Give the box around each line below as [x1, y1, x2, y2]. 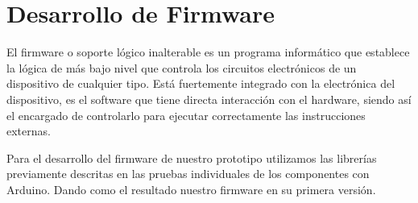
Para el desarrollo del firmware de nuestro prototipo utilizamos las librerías [6, 149, 377, 166]
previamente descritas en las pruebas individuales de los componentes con [6, 165, 370, 182]
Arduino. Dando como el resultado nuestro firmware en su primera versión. [6, 180, 376, 197]
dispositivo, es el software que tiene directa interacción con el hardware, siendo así [6, 90, 412, 107]
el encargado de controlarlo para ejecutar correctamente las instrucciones [6, 106, 366, 123]
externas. [6, 122, 51, 139]
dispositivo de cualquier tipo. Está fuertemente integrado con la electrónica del [6, 75, 395, 92]
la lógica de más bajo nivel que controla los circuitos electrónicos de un [6, 59, 357, 76]
